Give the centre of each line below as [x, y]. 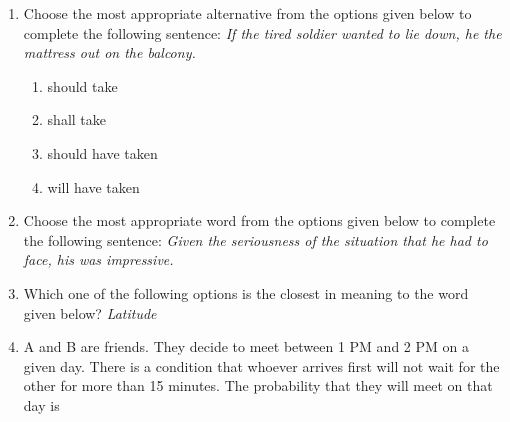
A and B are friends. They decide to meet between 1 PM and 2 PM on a [246, 346]
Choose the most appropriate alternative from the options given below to [247, 13]
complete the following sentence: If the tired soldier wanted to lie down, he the [262, 32]
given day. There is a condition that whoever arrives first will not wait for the [261, 365]
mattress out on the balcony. [109, 52]
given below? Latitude [90, 312]
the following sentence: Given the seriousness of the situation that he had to [255, 239]
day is [41, 404]
